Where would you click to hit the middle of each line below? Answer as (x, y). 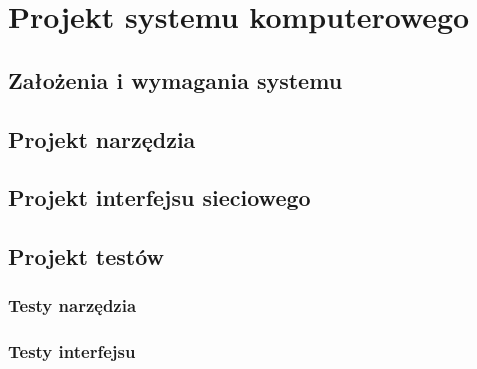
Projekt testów (86, 256)
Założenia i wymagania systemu (175, 79)
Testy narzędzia (72, 305)
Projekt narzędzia (102, 138)
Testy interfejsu (72, 351)
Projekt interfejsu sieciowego (159, 197)
